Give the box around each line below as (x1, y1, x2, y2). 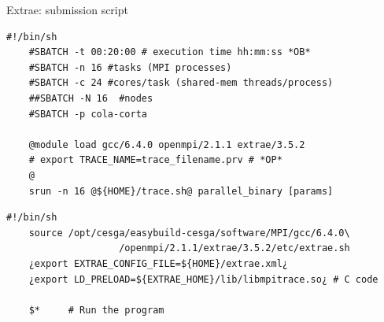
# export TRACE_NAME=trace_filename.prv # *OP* (28, 154, 282, 166)
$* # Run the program (28, 304, 164, 316)
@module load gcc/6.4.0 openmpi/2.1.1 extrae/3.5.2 (28, 139, 305, 150)
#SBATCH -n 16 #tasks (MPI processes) (28, 61, 232, 73)
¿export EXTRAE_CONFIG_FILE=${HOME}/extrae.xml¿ (28, 257, 288, 269)
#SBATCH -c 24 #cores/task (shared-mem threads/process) (28, 77, 334, 89)
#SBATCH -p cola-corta (28, 108, 147, 120)
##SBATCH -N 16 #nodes (28, 92, 153, 104)
